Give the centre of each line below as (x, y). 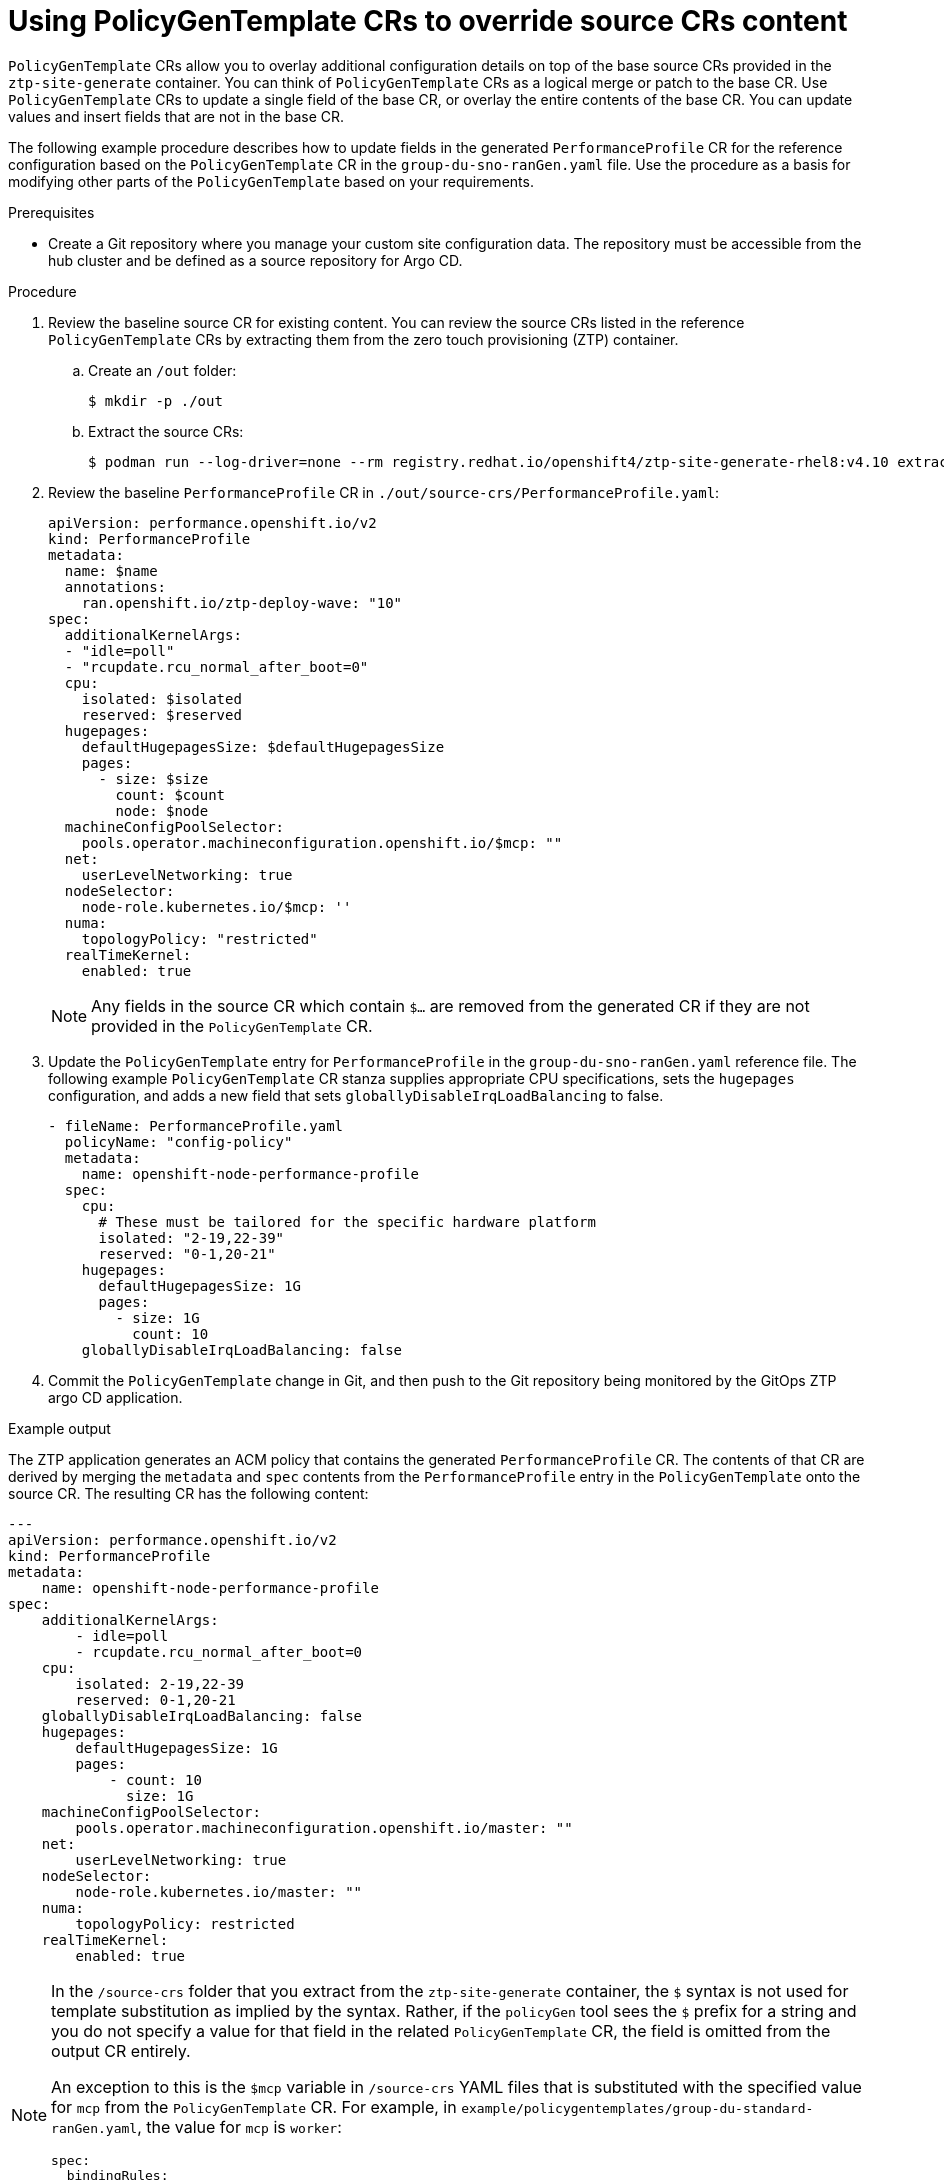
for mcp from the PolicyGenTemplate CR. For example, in (254, 2106)
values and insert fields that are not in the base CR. (176, 116)
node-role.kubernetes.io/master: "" (219, 1891)
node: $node (162, 810)
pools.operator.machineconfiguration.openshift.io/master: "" (324, 1827)
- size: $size (153, 778)
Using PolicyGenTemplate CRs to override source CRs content (428, 21)
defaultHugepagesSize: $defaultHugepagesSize (263, 746)
